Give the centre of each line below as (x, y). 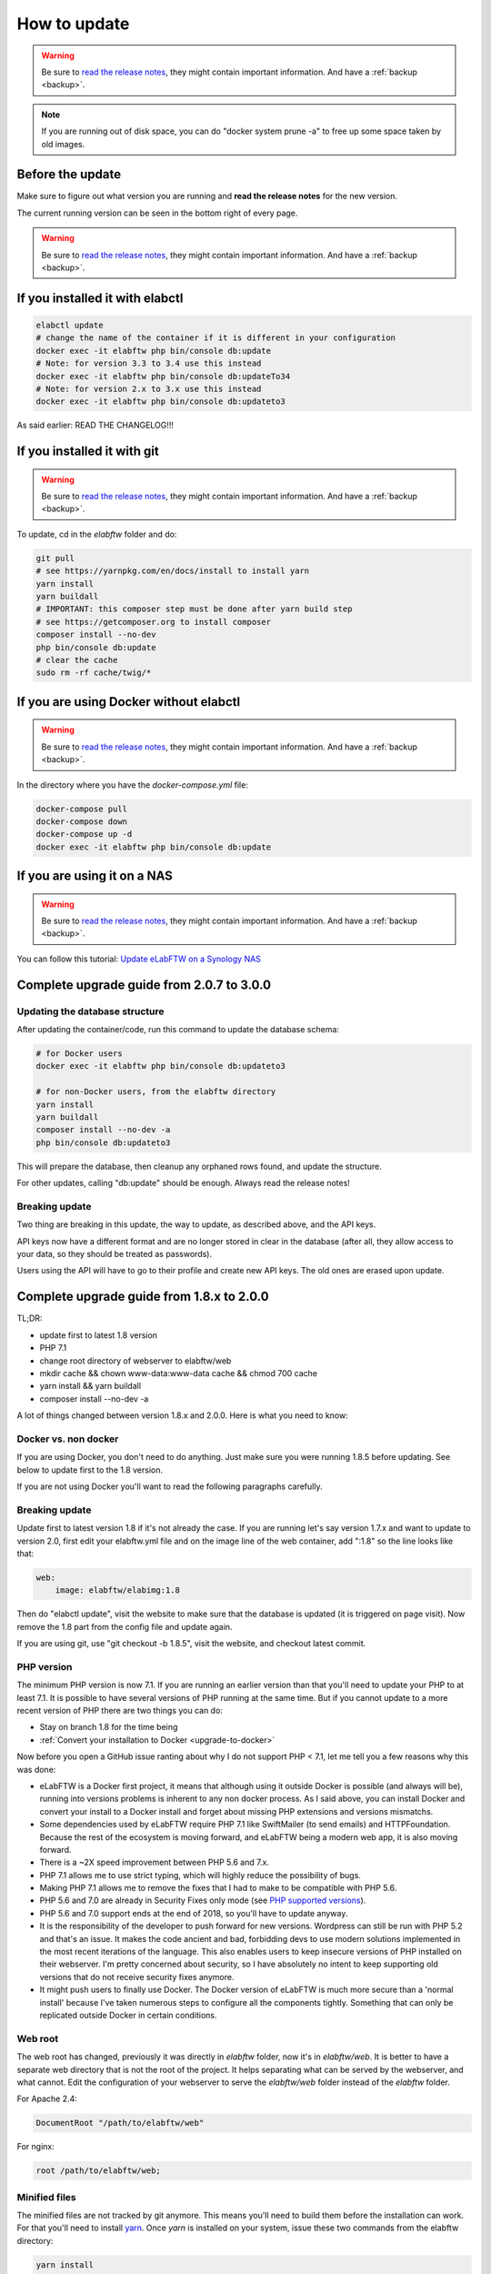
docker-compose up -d (84, 834)
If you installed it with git (88, 452)
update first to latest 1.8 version (99, 1335)
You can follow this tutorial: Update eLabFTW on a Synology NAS (139, 959)
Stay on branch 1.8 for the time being (109, 1727)
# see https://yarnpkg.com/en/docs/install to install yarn (173, 571)
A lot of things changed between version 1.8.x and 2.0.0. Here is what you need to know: (183, 1415)
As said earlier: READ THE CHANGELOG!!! (95, 425)
